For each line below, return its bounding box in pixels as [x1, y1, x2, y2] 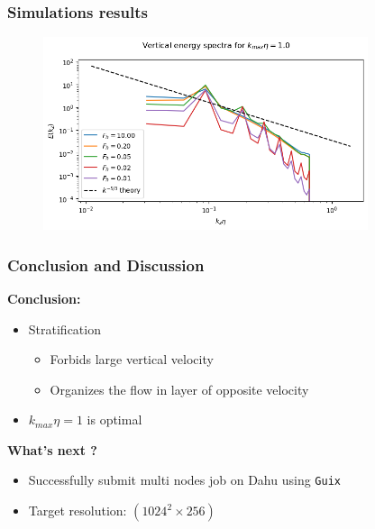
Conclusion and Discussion [7, 253, 205, 276]
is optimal [87, 410, 142, 429]
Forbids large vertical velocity [50, 350, 214, 369]
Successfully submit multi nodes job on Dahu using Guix [28, 470, 341, 489]
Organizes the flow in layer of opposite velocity [50, 379, 309, 398]
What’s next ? [7, 440, 97, 459]
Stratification [28, 319, 101, 338]
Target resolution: [28, 501, 127, 520]
